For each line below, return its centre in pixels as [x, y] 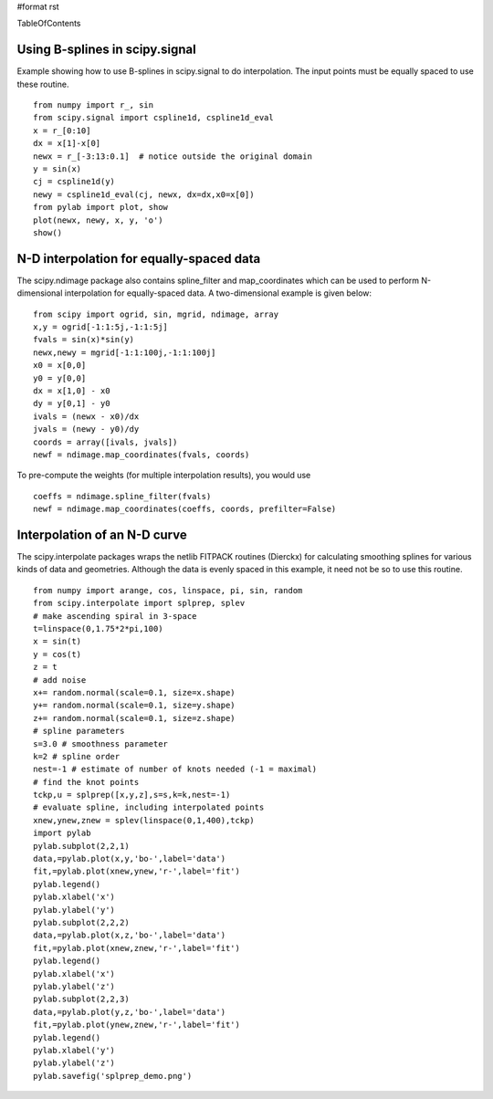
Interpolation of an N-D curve [102, 534]
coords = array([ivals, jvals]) [105, 442]
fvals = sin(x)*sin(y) [84, 340]
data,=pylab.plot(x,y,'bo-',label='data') [130, 859]
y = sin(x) [58, 169]
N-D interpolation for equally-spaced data [139, 259]
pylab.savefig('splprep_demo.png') [113, 1076]
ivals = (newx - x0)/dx [86, 416]
